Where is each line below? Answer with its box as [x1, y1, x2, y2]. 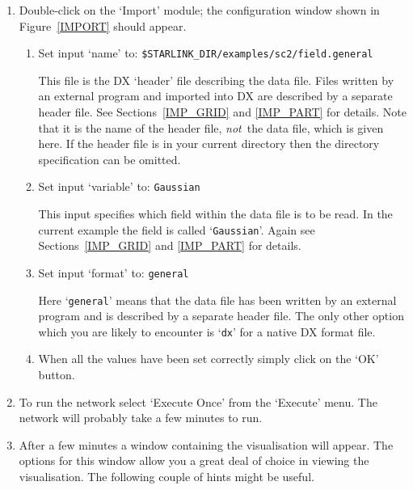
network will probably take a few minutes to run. [19, 409, 263, 426]
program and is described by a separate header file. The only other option [38, 307, 404, 324]
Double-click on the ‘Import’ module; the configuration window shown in [19, 2, 380, 18]
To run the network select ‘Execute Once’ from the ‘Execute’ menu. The [19, 393, 377, 410]
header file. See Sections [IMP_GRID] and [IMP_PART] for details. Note [38, 103, 407, 120]
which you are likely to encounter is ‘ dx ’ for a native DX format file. [38, 323, 376, 340]
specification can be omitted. [38, 150, 181, 167]
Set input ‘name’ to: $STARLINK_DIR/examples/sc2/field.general [38, 44, 373, 61]
